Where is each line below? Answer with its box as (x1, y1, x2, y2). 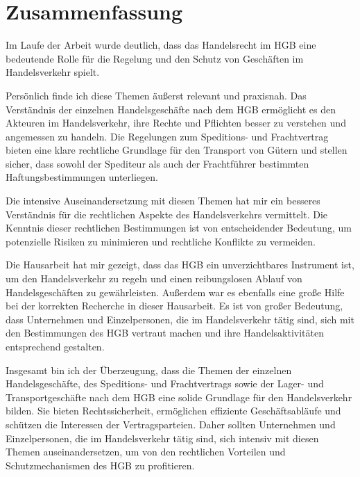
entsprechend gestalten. (6, 339, 105, 353)
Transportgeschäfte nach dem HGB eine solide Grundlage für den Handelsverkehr (6, 389, 352, 404)
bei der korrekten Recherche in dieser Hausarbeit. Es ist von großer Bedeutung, (6, 298, 343, 313)
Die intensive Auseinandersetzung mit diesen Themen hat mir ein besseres (6, 193, 320, 208)
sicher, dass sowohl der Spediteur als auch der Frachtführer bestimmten (6, 156, 309, 170)
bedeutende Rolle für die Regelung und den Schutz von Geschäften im (6, 51, 304, 65)
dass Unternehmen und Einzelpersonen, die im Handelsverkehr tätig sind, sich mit (6, 312, 354, 326)
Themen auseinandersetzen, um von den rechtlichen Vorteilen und (6, 444, 286, 459)
